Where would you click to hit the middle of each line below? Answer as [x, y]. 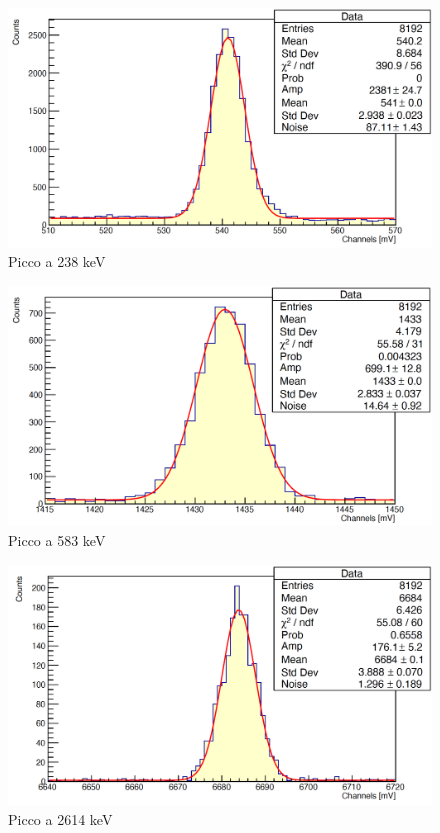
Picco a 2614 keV [60, 818]
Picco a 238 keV [57, 261]
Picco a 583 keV [57, 540]
